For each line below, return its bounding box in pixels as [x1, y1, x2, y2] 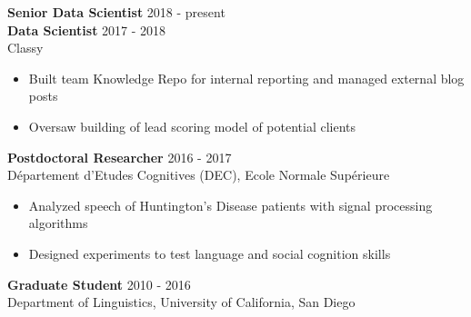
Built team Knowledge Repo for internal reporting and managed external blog [28, 68, 465, 87]
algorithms [28, 213, 88, 233]
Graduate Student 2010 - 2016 [7, 274, 191, 293]
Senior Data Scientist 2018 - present [7, 3, 225, 21]
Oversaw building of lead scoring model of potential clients [28, 116, 356, 135]
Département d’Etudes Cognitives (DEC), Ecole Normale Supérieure [7, 165, 390, 184]
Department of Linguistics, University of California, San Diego [7, 292, 356, 312]
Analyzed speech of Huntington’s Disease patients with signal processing [28, 195, 433, 214]
